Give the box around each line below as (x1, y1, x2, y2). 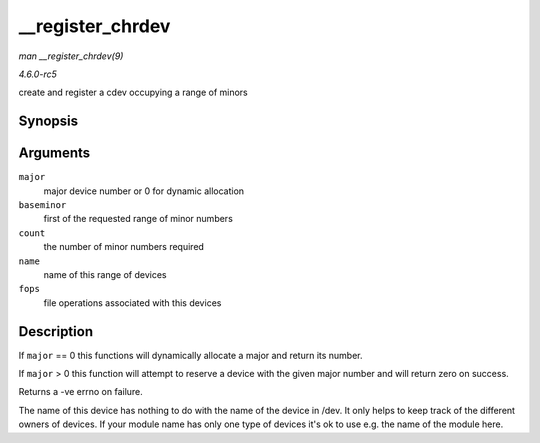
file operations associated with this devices (43, 296, 222, 309)
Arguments (18, 145, 91, 162)
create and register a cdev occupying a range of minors (18, 86, 249, 99)
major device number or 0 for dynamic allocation (43, 185, 245, 197)
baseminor (18, 200, 67, 211)
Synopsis (18, 113, 79, 130)
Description (18, 323, 94, 340)
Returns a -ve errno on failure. (18, 386, 144, 398)
